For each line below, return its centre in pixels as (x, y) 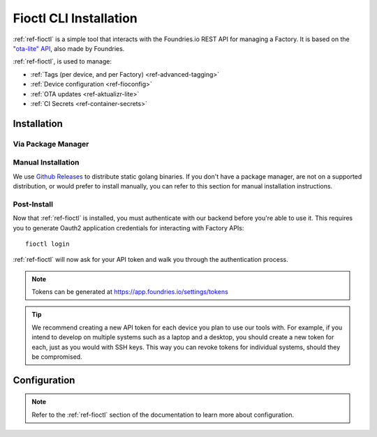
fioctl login (47, 244)
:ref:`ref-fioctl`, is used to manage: (62, 61)
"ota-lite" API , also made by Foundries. (69, 48)
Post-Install (33, 204)
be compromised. (57, 357)
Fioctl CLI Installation (75, 18)
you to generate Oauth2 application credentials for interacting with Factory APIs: (128, 228)
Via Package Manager (51, 144)
